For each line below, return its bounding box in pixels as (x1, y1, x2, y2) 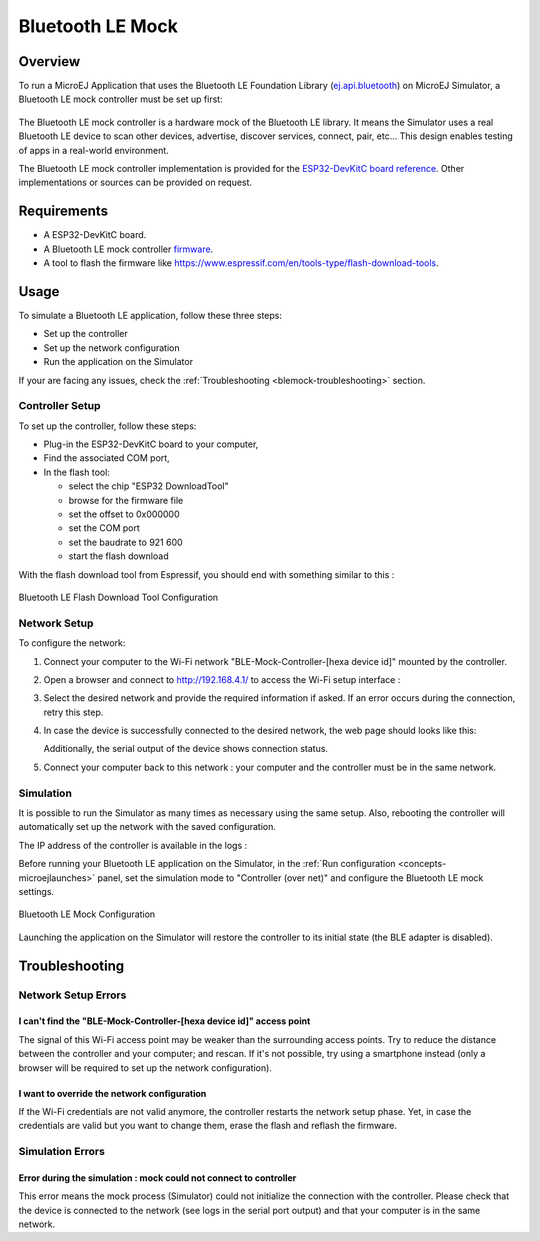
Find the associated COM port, (43, 452, 170, 464)
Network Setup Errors (18, 988, 127, 1002)
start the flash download (68, 550, 169, 562)
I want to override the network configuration (18, 1087, 207, 1099)
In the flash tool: (43, 466, 110, 478)
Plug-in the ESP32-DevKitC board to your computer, (43, 438, 259, 450)
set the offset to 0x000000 (68, 508, 180, 520)
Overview (18, 53, 81, 70)
